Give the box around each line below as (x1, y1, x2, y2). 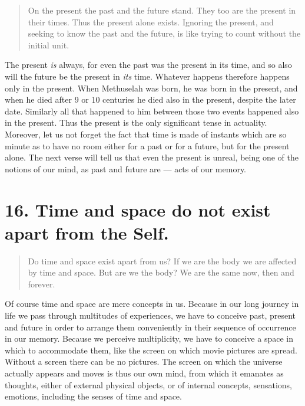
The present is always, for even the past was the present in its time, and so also (5, 58, 292, 71)
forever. (28, 277, 55, 290)
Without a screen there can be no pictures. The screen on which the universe (5, 355, 283, 368)
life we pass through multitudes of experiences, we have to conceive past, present (5, 309, 296, 321)
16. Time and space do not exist (5, 197, 271, 221)
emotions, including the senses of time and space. (5, 390, 182, 402)
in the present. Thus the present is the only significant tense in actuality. (5, 116, 267, 129)
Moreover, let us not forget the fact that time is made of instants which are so (5, 127, 287, 140)
